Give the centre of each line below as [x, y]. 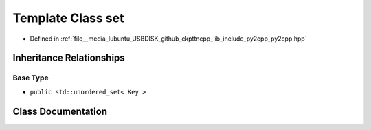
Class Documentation [60, 111]
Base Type [31, 78]
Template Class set [68, 18]
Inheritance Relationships [69, 58]
